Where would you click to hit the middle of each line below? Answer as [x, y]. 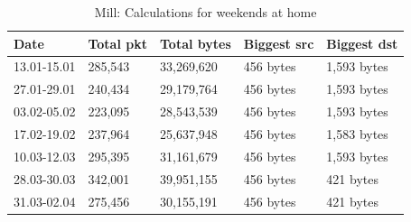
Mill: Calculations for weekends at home [205, 12]
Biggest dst [362, 43]
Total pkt [117, 43]
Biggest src [279, 43]
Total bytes [195, 43]
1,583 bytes [357, 133]
